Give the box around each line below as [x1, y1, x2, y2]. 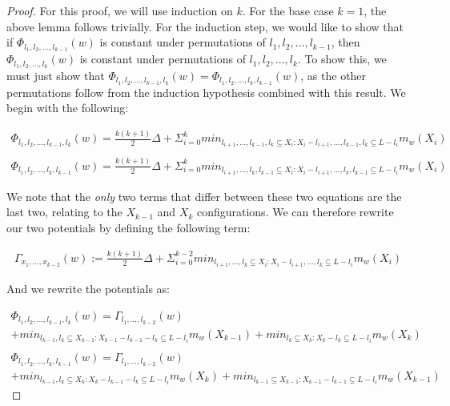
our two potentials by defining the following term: [6, 219, 251, 236]
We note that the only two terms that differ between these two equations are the [6, 187, 402, 204]
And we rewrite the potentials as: [6, 280, 170, 297]
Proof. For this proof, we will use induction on [6, 2, 233, 18]
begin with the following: [6, 99, 129, 116]
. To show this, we [297, 50, 387, 67]
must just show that [6, 66, 105, 83]
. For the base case [242, 2, 334, 18]
